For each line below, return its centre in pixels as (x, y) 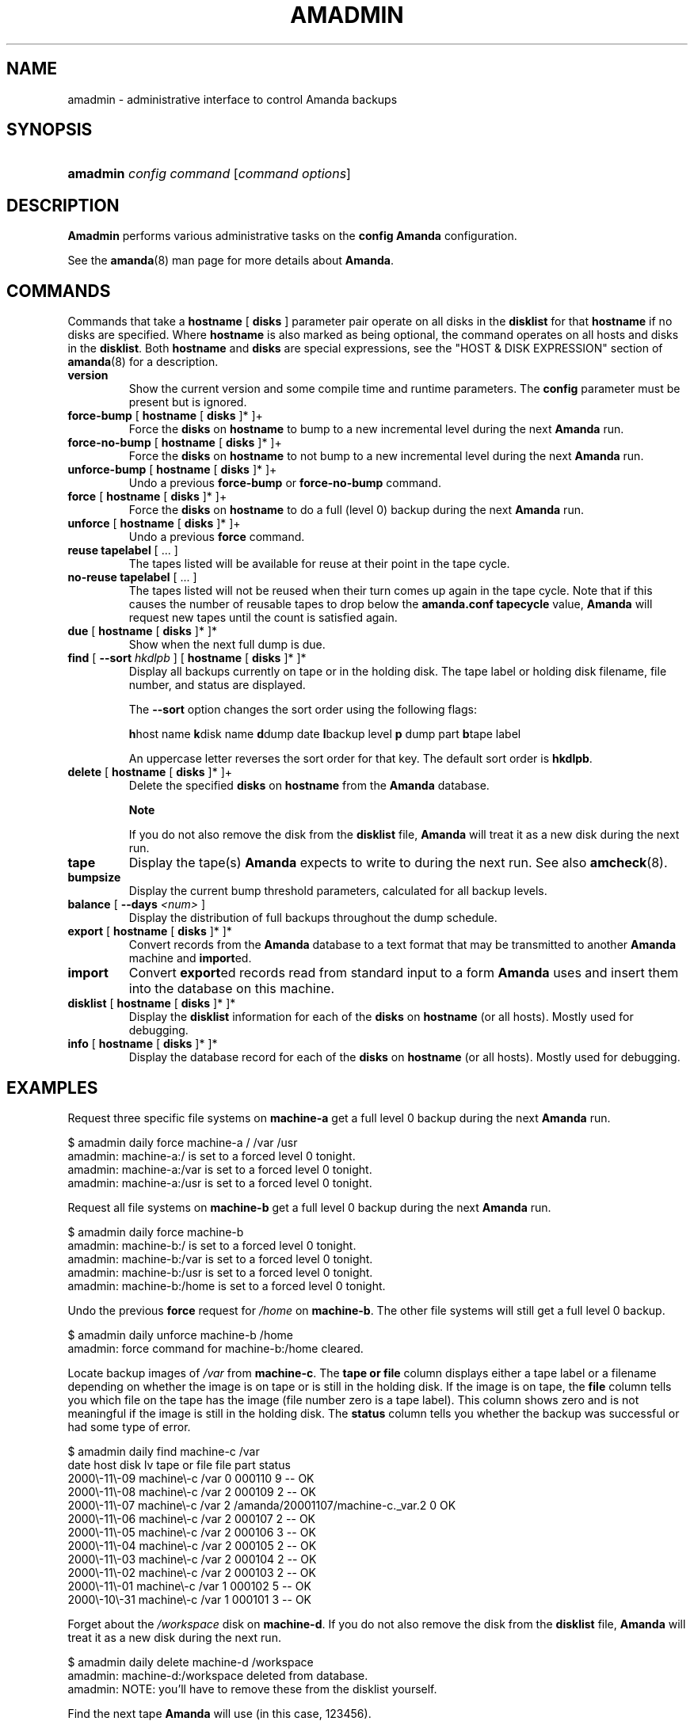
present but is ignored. (188, 402)
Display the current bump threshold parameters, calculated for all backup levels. (338, 891)
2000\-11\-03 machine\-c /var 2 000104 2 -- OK (192, 1559)
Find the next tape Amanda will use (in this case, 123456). (219, 1713)
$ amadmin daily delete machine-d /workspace (191, 1662)
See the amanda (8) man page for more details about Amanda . (231, 261)
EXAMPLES (52, 1087)
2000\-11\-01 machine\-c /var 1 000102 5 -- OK (189, 1586)
